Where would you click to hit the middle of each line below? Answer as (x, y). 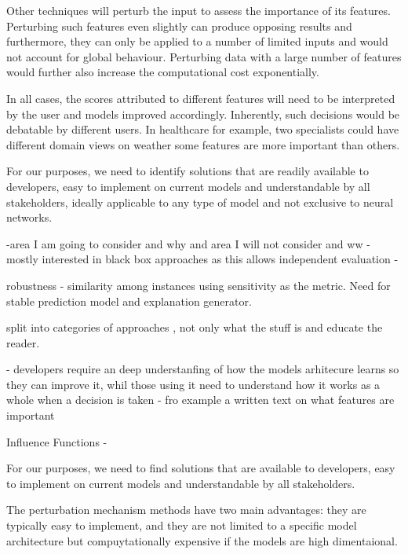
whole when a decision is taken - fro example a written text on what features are (200, 400)
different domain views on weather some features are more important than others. (203, 144)
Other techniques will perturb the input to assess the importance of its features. (199, 10)
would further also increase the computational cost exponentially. (163, 72)
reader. (23, 342)
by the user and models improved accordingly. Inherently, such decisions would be (203, 114)
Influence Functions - (57, 441)
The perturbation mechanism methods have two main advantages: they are (186, 510)
